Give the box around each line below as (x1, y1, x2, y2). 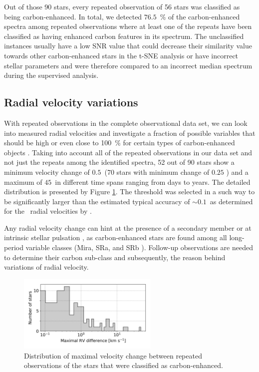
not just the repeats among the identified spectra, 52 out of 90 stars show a (4, 157, 235, 167)
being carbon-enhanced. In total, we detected (4, 11, 142, 21)
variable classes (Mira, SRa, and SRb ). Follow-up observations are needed (25, 242, 253, 253)
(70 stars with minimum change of (104, 166, 210, 177)
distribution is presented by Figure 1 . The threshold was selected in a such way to (4, 186, 255, 197)
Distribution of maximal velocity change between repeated (24, 350, 202, 361)
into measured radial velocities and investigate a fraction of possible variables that (4, 127, 256, 138)
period (4, 242, 23, 253)
